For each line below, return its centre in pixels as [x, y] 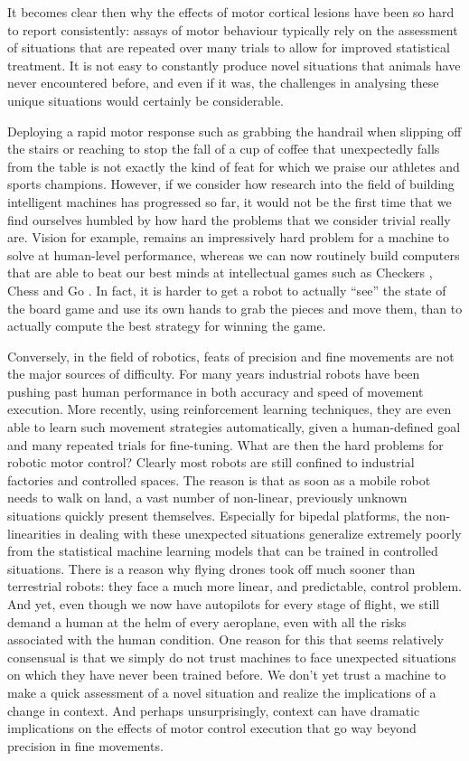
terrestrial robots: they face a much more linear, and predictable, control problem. [234, 586]
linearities [34, 533]
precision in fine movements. [85, 745]
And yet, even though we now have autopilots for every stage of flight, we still [224, 604]
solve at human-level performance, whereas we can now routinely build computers [234, 254]
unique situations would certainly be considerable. [146, 100]
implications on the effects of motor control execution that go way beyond [212, 728]
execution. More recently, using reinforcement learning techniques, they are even [230, 409]
